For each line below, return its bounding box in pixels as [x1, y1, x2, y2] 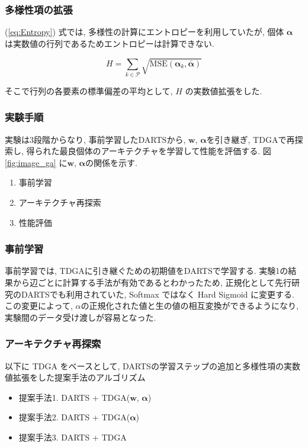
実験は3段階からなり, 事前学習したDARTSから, [5, 133, 186, 145]
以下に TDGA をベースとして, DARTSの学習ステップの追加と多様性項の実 [5, 359, 292, 372]
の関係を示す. [85, 156, 137, 168]
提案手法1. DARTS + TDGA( [18, 391, 130, 403]
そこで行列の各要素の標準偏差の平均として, [5, 84, 173, 97]
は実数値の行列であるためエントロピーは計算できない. [5, 37, 214, 49]
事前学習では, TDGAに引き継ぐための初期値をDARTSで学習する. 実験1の [5, 264, 288, 277]
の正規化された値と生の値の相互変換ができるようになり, [81, 299, 299, 312]
